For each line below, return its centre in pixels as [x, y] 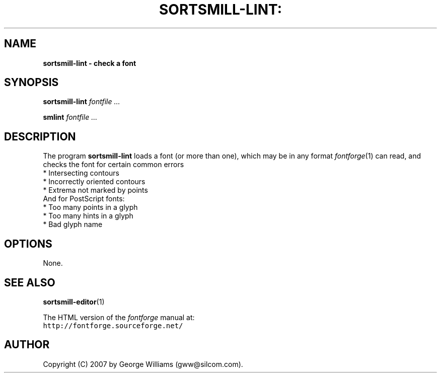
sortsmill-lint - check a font [90, 63]
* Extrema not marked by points [95, 190]
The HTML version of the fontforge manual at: [119, 317]
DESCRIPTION [40, 136]
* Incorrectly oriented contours [94, 182]
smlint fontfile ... [70, 117]
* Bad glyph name [73, 224]
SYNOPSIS [31, 83]
